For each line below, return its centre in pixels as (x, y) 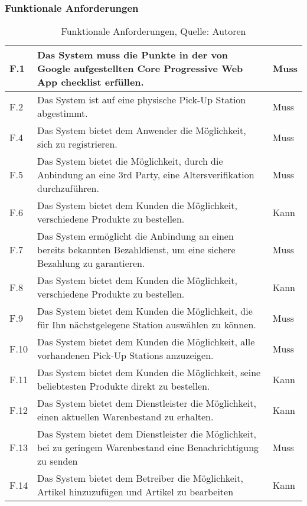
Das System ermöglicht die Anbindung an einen (135, 236)
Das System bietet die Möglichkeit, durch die (130, 161)
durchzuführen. (68, 188)
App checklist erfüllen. (90, 82)
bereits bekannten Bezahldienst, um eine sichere (136, 250)
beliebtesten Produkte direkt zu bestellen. (123, 386)
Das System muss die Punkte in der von (133, 55)
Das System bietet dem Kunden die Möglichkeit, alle (146, 342)
